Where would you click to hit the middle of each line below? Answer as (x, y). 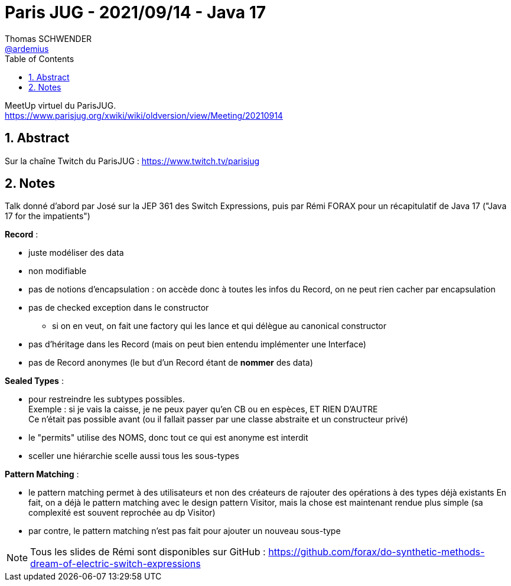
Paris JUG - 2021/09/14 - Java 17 (135, 12)
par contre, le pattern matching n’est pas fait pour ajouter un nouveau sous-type (185, 531)
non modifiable (58, 271)
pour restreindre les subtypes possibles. (107, 399)
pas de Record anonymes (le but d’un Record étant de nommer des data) (171, 363)
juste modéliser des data (76, 253)
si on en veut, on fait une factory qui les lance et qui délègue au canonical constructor (219, 326)
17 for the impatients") (48, 216)
